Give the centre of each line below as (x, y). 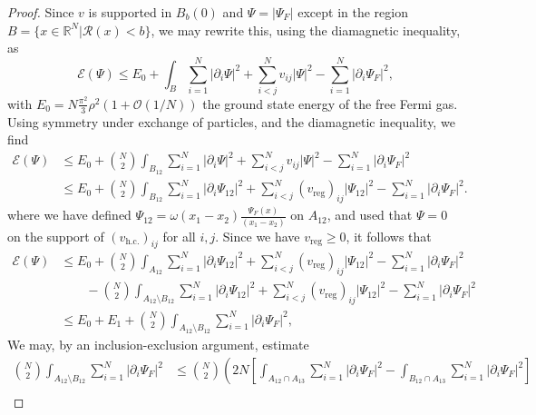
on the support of (56, 236)
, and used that (370, 215)
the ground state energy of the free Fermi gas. (330, 103)
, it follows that (389, 236)
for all (179, 236)
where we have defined (69, 215)
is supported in (130, 12)
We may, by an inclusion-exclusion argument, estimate (158, 345)
